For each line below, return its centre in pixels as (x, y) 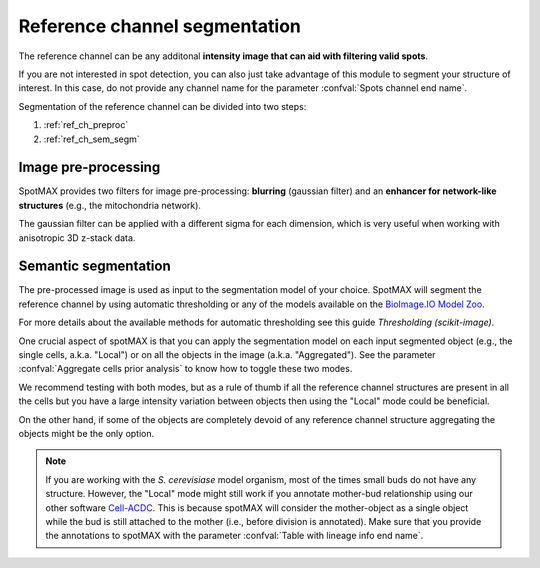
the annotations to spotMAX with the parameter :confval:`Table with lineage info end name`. (234, 536)
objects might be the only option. (86, 433)
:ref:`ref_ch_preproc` (86, 125)
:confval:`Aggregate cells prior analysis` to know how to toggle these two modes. (185, 369)
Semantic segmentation (95, 266)
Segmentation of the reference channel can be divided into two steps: (162, 106)
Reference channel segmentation (160, 26)
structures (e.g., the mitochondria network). (110, 205)
